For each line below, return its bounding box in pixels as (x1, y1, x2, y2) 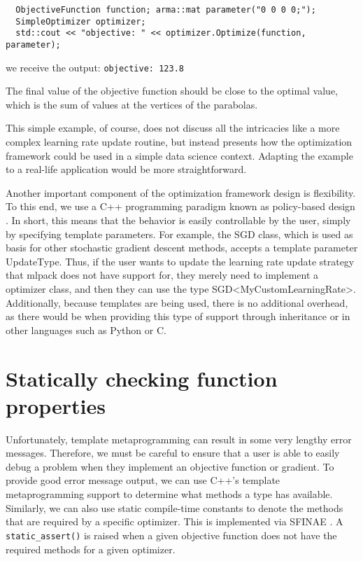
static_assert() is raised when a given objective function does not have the (6, 527, 337, 542)
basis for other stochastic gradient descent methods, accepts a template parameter (6, 240, 358, 255)
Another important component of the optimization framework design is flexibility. (6, 185, 356, 200)
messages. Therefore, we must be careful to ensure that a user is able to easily (6, 445, 340, 460)
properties (6, 391, 106, 420)
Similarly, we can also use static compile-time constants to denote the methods (6, 500, 343, 515)
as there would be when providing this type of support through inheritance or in (6, 309, 350, 324)
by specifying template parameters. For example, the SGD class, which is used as (6, 226, 353, 241)
